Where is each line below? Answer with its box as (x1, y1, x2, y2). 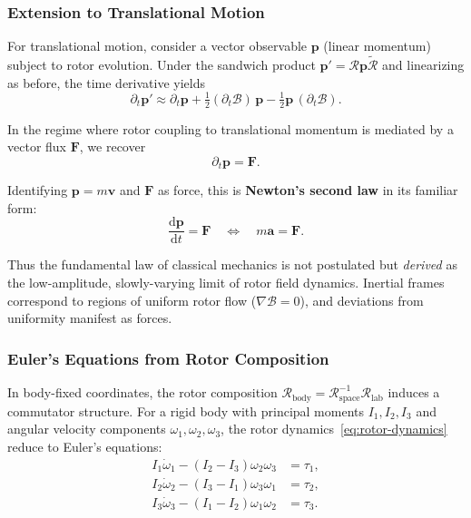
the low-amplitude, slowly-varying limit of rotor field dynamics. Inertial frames (7, 273, 445, 292)
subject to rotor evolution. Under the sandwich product (7, 55, 316, 74)
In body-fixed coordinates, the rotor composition (7, 383, 278, 402)
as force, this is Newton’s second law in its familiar (157, 181, 458, 200)
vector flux (7, 137, 66, 156)
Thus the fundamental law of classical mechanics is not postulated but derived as (7, 255, 457, 274)
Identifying (7, 181, 68, 200)
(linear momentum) (323, 36, 431, 55)
